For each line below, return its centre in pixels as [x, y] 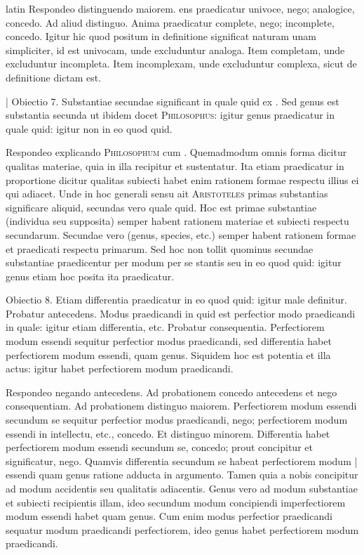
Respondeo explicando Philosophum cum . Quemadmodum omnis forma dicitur [176, 152]
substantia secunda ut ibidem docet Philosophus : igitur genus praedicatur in [170, 115]
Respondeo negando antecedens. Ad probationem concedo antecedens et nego [171, 392]
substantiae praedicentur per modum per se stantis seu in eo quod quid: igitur [174, 262]
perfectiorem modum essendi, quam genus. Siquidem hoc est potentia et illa [168, 354]
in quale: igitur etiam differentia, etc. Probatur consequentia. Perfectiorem [165, 327]
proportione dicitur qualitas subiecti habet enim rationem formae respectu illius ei [182, 179]
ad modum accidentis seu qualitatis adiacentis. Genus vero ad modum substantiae [182, 488]
